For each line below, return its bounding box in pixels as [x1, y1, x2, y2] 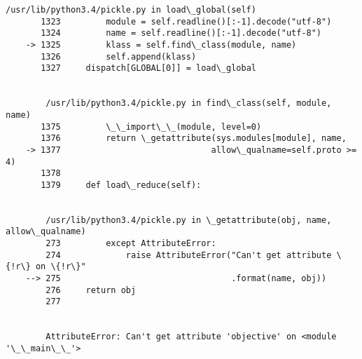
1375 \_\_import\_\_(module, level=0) [41, 121, 262, 132]
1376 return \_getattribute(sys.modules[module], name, [41, 133, 347, 144]
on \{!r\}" [35, 262, 86, 272]
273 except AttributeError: [46, 238, 216, 249]
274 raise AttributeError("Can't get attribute [46, 250, 332, 260]
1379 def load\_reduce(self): [41, 179, 202, 190]
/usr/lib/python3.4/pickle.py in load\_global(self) [6, 5, 256, 15]
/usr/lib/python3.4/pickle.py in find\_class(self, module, [46, 98, 332, 109]
